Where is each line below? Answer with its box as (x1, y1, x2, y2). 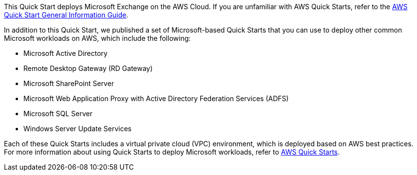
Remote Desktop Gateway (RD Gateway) (23, 64, 153, 72)
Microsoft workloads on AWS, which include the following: (4, 34, 191, 42)
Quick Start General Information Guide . (4, 11, 129, 19)
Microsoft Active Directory (23, 49, 108, 57)
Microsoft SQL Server (23, 109, 93, 118)
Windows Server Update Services (23, 124, 132, 133)
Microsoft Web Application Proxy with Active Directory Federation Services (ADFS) (23, 94, 289, 103)
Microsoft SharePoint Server (23, 79, 114, 87)
